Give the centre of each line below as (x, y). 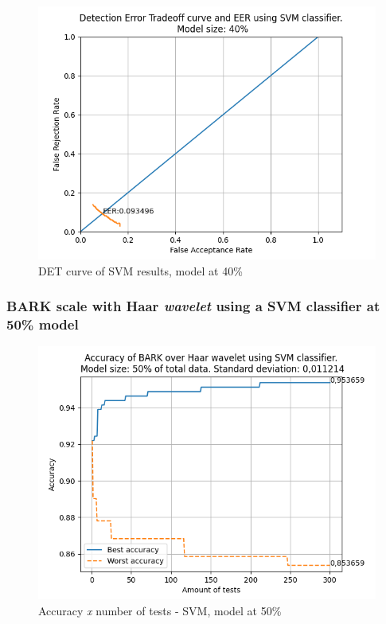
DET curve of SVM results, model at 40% (140, 270)
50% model (43, 324)
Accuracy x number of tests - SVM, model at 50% (160, 610)
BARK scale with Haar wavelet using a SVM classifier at (193, 306)
